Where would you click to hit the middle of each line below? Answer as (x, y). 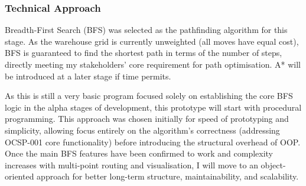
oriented (19, 176)
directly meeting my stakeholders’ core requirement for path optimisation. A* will (153, 64)
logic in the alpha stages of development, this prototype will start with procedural (153, 107)
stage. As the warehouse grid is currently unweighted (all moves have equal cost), (152, 41)
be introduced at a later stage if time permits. (88, 76)
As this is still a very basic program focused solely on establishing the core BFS (149, 96)
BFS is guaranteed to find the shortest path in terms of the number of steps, (144, 53)
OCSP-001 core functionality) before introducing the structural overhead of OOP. (153, 142)
